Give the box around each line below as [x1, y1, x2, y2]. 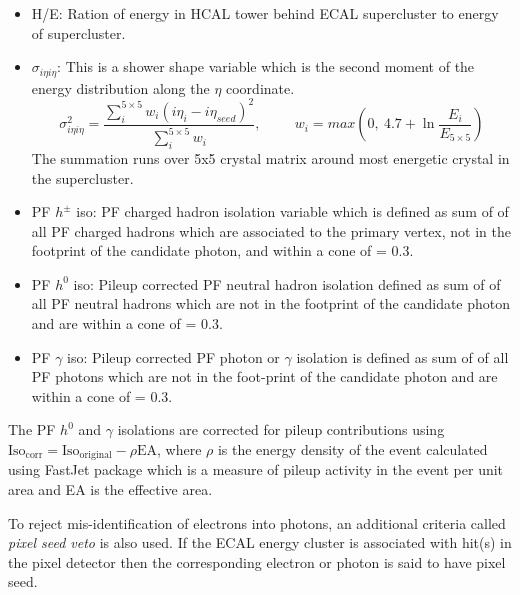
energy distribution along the [31, 77, 210, 98]
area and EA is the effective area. [8, 479, 213, 500]
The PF [8, 419, 56, 440]
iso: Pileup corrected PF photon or [67, 346, 280, 367]
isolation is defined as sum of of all [296, 346, 509, 367]
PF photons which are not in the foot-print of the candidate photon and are [31, 366, 498, 387]
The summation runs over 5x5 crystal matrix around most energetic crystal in [31, 147, 510, 168]
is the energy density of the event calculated [217, 439, 488, 460]
